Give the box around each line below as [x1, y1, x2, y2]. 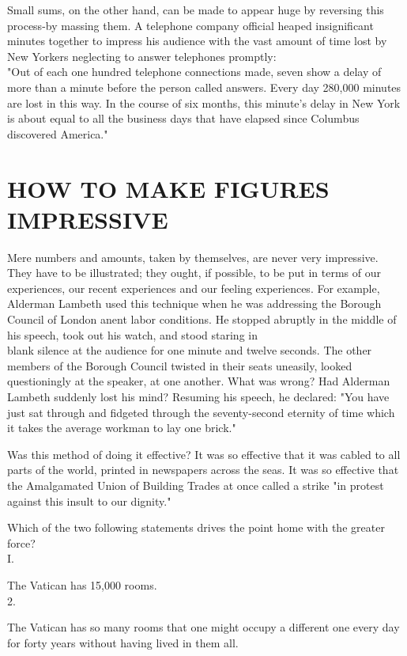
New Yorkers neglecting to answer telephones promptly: [7, 47, 277, 64]
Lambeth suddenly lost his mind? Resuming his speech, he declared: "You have [7, 389, 390, 404]
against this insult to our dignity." [7, 492, 171, 509]
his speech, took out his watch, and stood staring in [7, 326, 258, 343]
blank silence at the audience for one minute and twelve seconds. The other [7, 342, 372, 358]
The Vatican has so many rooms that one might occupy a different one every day [7, 619, 400, 635]
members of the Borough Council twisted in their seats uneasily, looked [7, 357, 352, 374]
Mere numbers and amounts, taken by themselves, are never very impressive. [7, 248, 379, 265]
